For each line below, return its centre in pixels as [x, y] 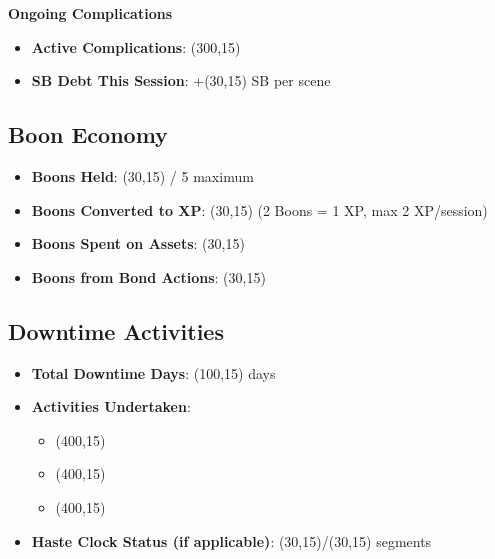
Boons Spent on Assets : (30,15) [138, 243]
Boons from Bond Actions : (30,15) [148, 276]
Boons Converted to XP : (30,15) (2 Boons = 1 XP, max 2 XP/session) [259, 209]
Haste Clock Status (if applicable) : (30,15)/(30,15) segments [231, 540]
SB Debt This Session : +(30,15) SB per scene [181, 80]
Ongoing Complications [90, 13]
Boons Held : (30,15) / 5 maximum [142, 175]
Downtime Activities [116, 330]
